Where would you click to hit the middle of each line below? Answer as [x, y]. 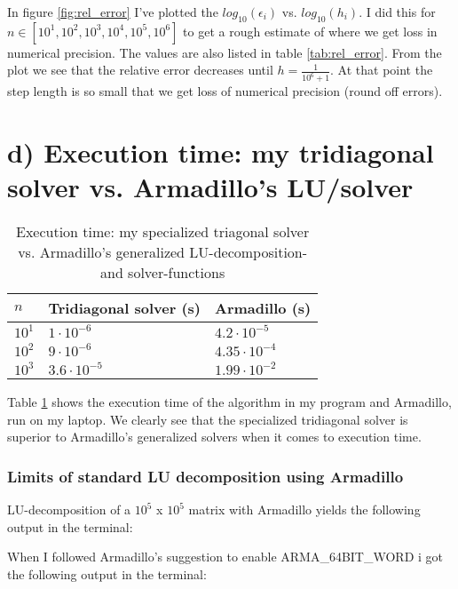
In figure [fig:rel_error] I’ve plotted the [113, 12]
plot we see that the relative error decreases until [140, 70]
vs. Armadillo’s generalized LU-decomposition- [163, 252]
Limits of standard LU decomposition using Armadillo [205, 476]
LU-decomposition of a [69, 509]
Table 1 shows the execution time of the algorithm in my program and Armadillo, [229, 402]
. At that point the [382, 70]
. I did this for [397, 12]
